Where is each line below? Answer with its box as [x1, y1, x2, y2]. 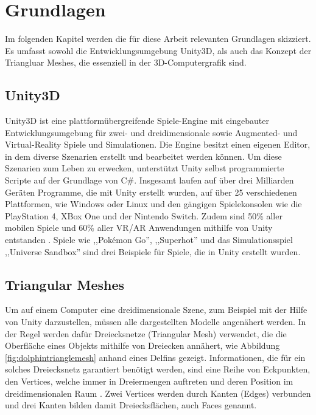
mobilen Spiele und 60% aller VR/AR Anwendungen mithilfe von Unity [5, 221, 273, 234]
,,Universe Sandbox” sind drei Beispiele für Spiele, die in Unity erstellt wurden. [5, 245, 301, 258]
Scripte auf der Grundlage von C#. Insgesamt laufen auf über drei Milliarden [5, 174, 294, 187]
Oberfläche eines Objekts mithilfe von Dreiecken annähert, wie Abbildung [5, 339, 280, 352]
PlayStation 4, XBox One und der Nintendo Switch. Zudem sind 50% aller [5, 209, 283, 222]
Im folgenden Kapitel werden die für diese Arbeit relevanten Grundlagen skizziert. [5, 32, 311, 45]
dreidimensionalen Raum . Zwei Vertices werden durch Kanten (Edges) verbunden [5, 386, 311, 399]
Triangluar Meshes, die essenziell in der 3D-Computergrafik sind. [5, 56, 247, 69]
